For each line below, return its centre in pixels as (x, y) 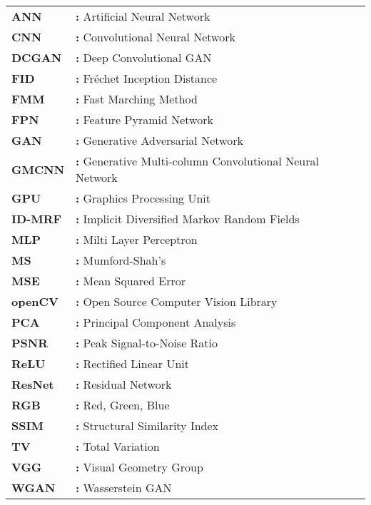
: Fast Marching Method (137, 99)
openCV (35, 301)
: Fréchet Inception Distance (147, 78)
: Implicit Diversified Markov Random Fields (188, 219)
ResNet (33, 384)
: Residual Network (124, 384)
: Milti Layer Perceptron (137, 239)
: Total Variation (118, 446)
